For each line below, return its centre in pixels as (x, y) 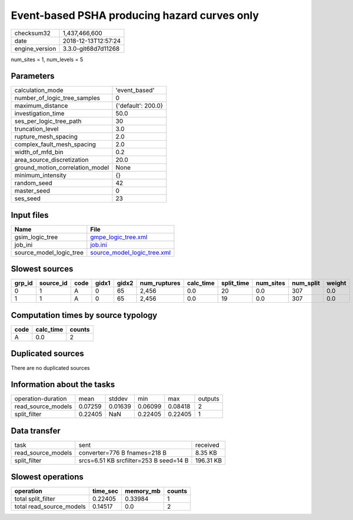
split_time (235, 283)
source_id (53, 283)
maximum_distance (41, 106)
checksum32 (33, 33)
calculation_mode (39, 90)
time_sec (105, 491)
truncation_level (36, 129)
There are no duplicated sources (51, 367)
